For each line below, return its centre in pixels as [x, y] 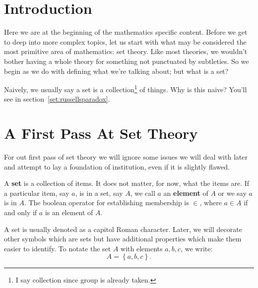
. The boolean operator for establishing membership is [106, 202]
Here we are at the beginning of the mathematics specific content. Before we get [126, 32]
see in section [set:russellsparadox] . [57, 99]
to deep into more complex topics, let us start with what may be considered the [125, 41]
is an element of [69, 212]
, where [211, 202]
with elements [142, 248]
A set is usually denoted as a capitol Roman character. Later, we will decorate [123, 229]
